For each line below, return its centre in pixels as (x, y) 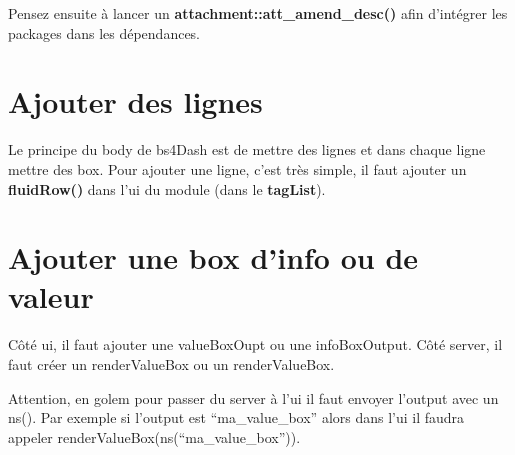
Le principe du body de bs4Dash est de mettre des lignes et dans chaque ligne (247, 149)
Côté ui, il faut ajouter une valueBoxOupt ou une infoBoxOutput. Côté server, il (255, 344)
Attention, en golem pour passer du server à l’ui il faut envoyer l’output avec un (253, 397)
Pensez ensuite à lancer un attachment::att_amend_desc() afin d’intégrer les (258, 13)
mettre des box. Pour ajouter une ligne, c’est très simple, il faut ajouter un (237, 168)
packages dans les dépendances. (104, 32)
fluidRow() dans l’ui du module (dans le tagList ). (167, 188)
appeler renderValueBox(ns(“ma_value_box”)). (154, 436)
